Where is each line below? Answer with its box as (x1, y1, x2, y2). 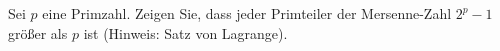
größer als (8, 22, 68, 43)
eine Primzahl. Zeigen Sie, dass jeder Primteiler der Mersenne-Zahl (42, 3, 452, 23)
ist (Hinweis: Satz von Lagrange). (83, 22, 288, 43)
